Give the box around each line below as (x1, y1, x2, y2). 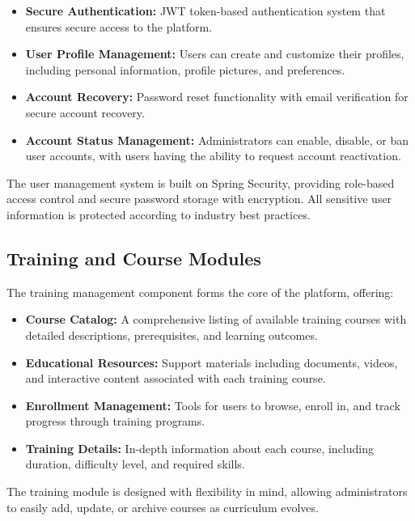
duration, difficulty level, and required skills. (25, 455, 245, 472)
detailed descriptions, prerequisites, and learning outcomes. (25, 326, 318, 343)
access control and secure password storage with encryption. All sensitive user (6, 190, 392, 207)
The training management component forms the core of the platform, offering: (6, 283, 394, 300)
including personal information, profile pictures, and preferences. (25, 61, 345, 78)
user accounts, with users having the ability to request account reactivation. (25, 147, 401, 164)
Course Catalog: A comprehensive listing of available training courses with (25, 311, 407, 328)
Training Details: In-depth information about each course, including (25, 439, 375, 456)
